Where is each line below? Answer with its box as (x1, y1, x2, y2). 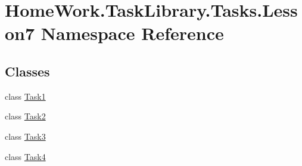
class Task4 (5, 150, 46, 162)
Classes (5, 62, 50, 80)
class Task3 (5, 130, 46, 142)
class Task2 (5, 110, 46, 122)
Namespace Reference (41, 21, 224, 45)
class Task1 (5, 90, 46, 102)
